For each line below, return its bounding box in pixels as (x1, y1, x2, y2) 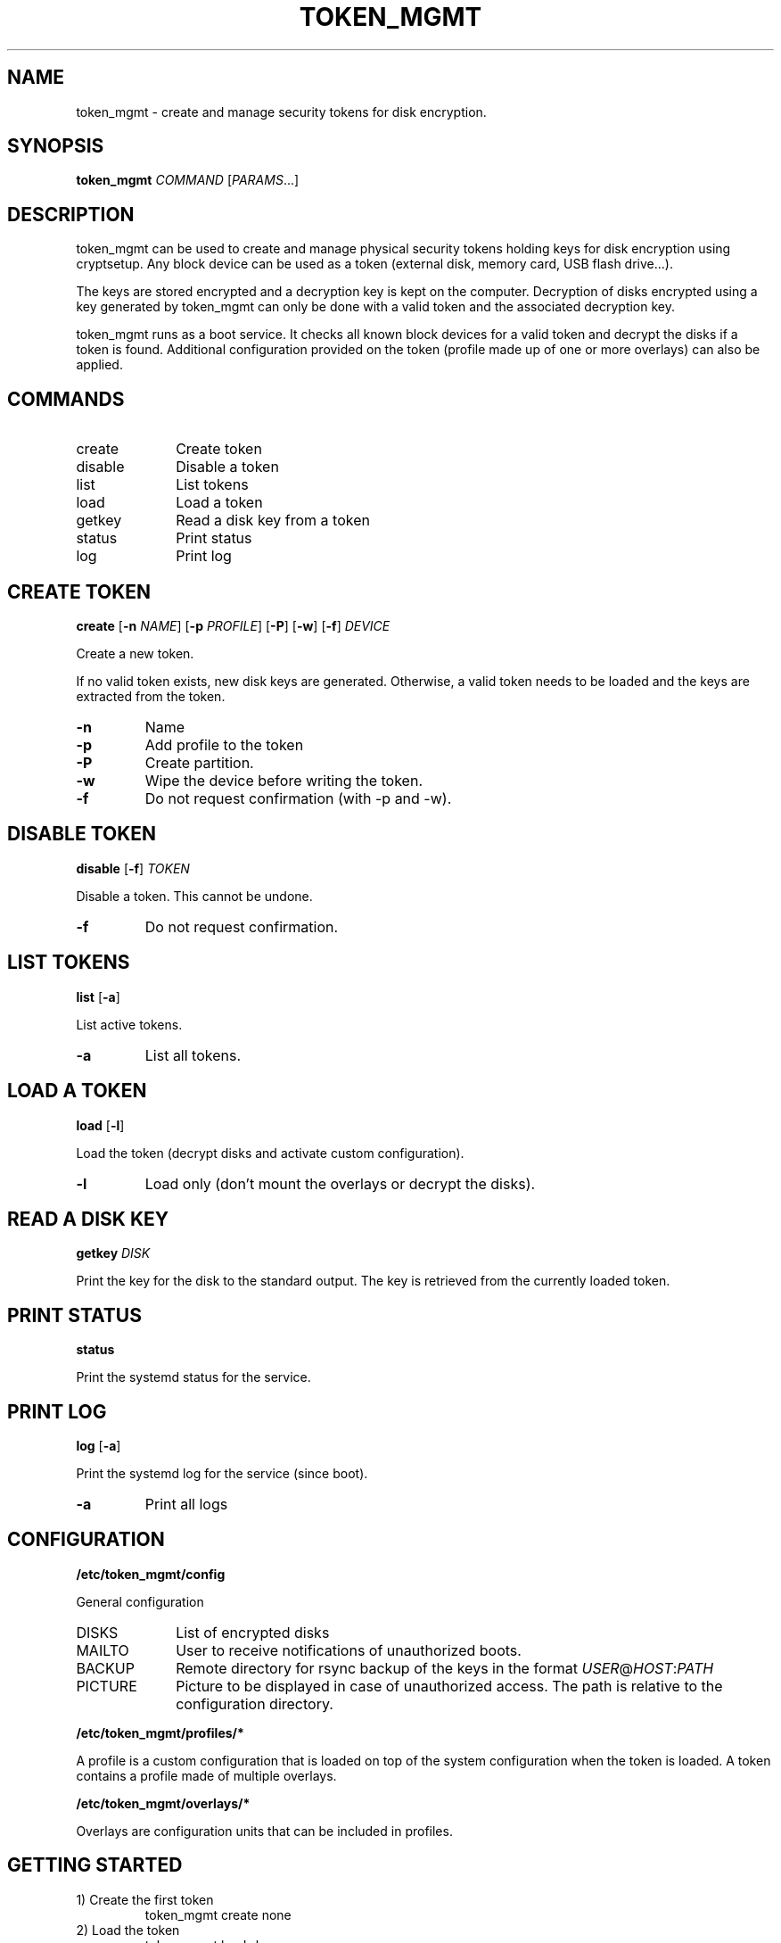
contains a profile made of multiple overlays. (76, 1767, 337, 1783)
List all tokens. (144, 1046, 242, 1064)
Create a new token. (76, 645, 194, 661)
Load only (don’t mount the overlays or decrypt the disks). (144, 1174, 536, 1193)
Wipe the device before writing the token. (144, 771, 423, 790)
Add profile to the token (144, 735, 304, 754)
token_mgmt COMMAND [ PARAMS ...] (76, 172, 300, 188)
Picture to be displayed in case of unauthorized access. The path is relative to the (176, 1676, 723, 1695)
